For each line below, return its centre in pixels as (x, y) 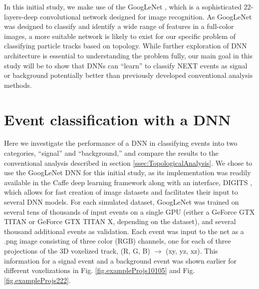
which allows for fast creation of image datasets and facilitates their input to (121, 192)
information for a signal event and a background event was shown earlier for (120, 260)
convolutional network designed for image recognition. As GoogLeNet (146, 16)
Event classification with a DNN (118, 119)
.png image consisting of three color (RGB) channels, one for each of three (118, 241)
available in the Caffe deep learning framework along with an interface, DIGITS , (128, 182)
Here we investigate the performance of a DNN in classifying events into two (121, 143)
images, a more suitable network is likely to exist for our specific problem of (120, 36)
